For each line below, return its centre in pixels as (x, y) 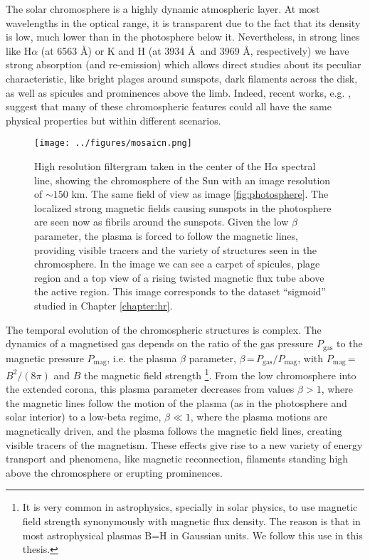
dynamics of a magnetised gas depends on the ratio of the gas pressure (160, 343)
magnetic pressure (45, 358)
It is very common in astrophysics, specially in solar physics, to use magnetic (190, 507)
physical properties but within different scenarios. (113, 120)
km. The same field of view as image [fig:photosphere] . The (200, 194)
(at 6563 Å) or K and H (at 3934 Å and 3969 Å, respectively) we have (195, 50)
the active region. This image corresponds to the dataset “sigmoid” (180, 291)
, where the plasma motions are (259, 417)
